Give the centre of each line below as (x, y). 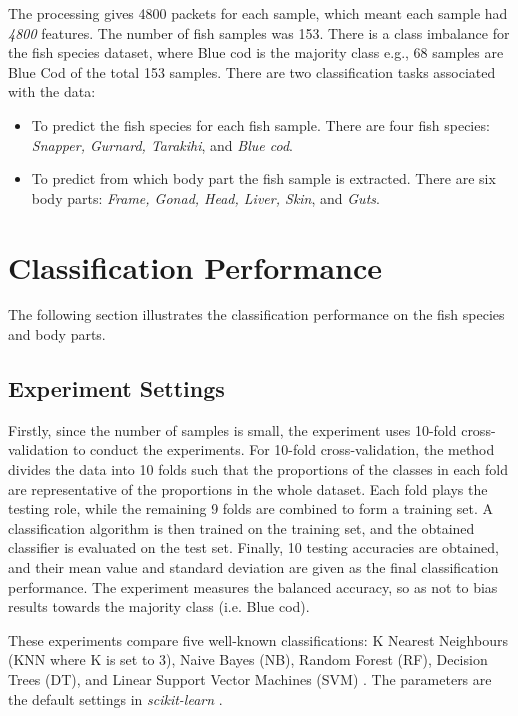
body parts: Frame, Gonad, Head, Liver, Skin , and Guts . (205, 197)
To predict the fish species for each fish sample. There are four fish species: (260, 124)
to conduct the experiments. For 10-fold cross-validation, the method (283, 449)
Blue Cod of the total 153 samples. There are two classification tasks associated (252, 71)
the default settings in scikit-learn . (115, 698)
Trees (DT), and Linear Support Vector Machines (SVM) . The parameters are (250, 678)
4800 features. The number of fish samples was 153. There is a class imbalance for (259, 32)
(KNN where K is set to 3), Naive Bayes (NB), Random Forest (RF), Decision (248, 659)
